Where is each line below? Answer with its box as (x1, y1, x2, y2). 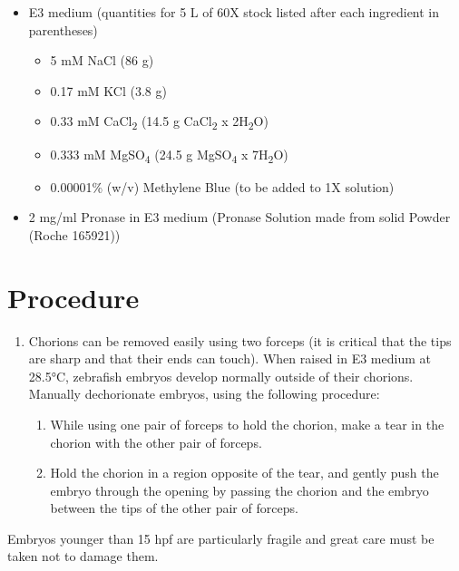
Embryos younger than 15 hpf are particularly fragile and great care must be (7, 528, 435, 547)
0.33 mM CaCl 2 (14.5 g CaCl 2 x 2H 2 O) (50, 111, 269, 133)
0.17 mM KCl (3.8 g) (50, 81, 167, 100)
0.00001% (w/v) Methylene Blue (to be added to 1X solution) (50, 177, 395, 196)
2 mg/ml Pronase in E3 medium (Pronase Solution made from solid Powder (28, 208, 451, 227)
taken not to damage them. (7, 547, 159, 566)
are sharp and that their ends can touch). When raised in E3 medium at (28, 349, 431, 368)
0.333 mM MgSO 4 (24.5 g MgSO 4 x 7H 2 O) (50, 144, 288, 166)
